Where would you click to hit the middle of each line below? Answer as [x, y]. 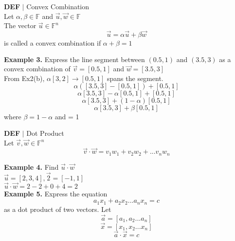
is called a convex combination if [53, 43]
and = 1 [67, 117]
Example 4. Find [31, 167]
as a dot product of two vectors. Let [58, 209]
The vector [20, 25]
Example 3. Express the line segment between [74, 59]
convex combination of [37, 69]
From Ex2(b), [24, 78]
